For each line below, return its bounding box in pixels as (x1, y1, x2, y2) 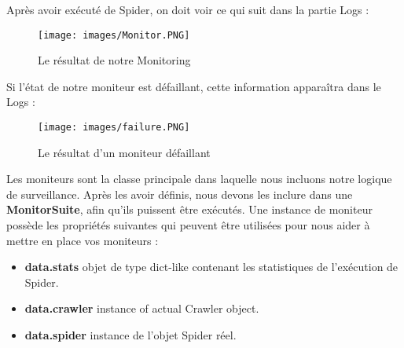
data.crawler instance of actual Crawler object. (24, 300, 259, 317)
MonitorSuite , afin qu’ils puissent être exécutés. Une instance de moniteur (6, 201, 373, 218)
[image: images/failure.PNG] (38, 122, 190, 134)
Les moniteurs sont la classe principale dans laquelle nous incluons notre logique (6, 170, 392, 187)
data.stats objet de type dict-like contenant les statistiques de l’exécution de (24, 258, 398, 275)
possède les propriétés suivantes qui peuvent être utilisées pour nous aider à (6, 217, 370, 233)
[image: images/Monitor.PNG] (38, 29, 190, 41)
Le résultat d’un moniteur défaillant (38, 144, 211, 160)
